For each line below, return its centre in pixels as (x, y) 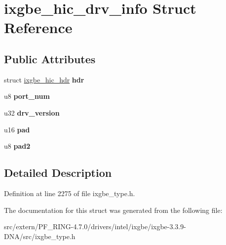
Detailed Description (58, 173)
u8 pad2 (17, 146)
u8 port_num (27, 96)
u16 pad (17, 129)
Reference (38, 27)
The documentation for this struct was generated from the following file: (113, 210)
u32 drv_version (32, 112)
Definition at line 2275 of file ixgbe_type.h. (70, 193)
